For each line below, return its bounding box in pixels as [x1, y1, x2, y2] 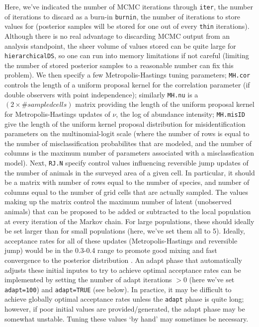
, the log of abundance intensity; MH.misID [116, 108, 245, 119]
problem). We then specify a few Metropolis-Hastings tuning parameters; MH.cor [4, 70, 251, 80]
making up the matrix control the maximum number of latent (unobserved [4, 196, 232, 207]
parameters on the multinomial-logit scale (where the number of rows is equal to [4, 128, 250, 139]
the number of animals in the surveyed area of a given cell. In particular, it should [4, 167, 255, 177]
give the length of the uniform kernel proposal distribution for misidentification [4, 118, 246, 129]
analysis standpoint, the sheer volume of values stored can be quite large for [4, 40, 236, 51]
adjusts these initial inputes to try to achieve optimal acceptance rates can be [4, 264, 241, 275]
